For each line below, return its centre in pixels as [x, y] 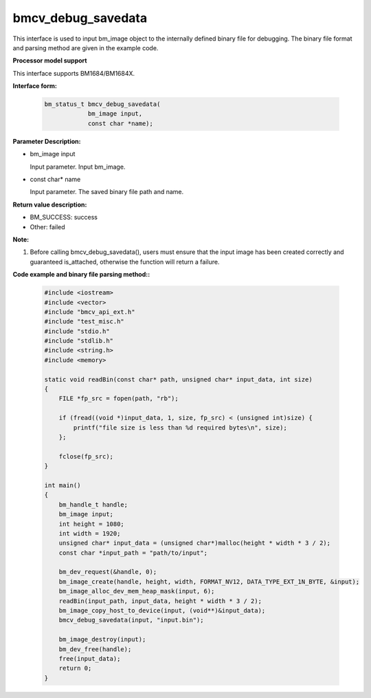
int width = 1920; [90, 533]
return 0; [75, 668]
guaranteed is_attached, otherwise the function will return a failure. [125, 262]
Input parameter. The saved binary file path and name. [107, 192]
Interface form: [35, 86]
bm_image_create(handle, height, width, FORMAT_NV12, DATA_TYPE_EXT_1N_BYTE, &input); [209, 581]
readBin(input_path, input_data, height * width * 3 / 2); [160, 601]
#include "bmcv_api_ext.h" [90, 312]
